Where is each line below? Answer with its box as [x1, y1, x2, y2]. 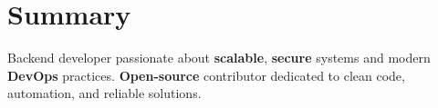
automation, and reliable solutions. [7, 83, 202, 103]
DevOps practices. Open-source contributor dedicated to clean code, [7, 65, 405, 84]
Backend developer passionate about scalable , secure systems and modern [7, 48, 431, 67]
